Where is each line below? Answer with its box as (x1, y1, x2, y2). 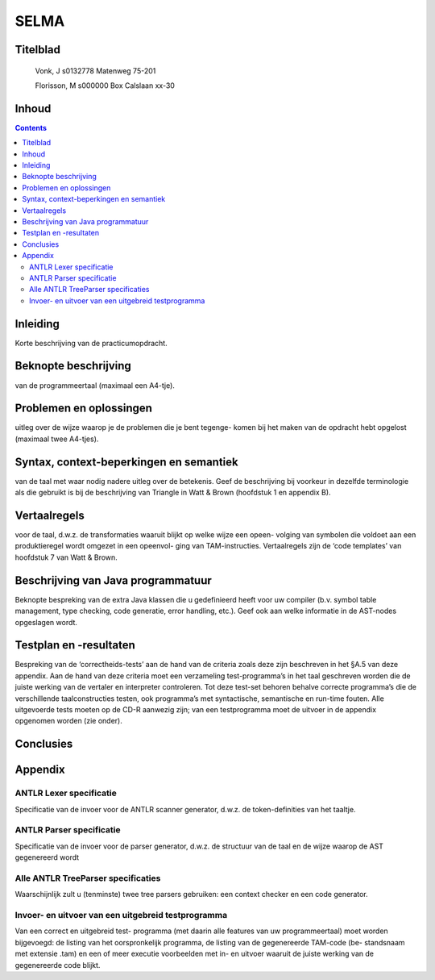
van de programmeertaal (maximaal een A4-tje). (14, 380, 175, 390)
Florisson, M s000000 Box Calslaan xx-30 (35, 81, 175, 90)
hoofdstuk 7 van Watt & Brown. (14, 553, 118, 562)
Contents (14, 123, 48, 132)
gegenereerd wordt (14, 853, 80, 862)
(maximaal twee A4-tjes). (14, 434, 99, 444)
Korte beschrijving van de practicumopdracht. (14, 338, 168, 348)
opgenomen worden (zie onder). (14, 716, 122, 726)
